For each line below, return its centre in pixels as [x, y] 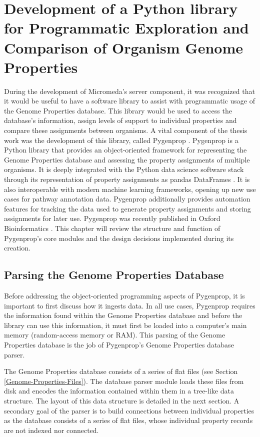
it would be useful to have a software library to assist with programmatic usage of [129, 101]
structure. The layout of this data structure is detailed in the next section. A [122, 400]
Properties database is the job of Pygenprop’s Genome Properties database [119, 344]
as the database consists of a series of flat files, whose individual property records [128, 420]
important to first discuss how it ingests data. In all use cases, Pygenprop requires [130, 305]
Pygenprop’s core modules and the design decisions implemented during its [119, 238]
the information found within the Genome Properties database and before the [123, 315]
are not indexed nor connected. [51, 430]
